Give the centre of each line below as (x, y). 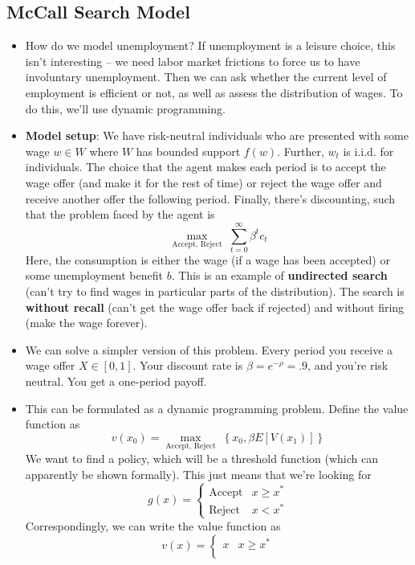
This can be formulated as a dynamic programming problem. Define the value (217, 408)
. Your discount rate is (188, 365)
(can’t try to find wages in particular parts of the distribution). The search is (215, 291)
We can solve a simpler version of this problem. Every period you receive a (209, 349)
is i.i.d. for (368, 151)
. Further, (301, 151)
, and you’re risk (348, 365)
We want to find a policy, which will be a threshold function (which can (202, 459)
